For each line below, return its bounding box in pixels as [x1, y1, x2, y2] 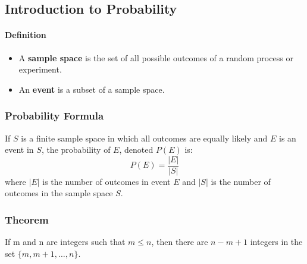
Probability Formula [5, 108, 104, 123]
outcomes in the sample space [5, 187, 113, 199]
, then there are [151, 235, 208, 248]
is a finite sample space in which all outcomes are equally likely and [21, 131, 268, 144]
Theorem [5, 212, 49, 227]
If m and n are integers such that [5, 235, 126, 248]
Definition [5, 29, 46, 41]
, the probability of [41, 143, 111, 156]
